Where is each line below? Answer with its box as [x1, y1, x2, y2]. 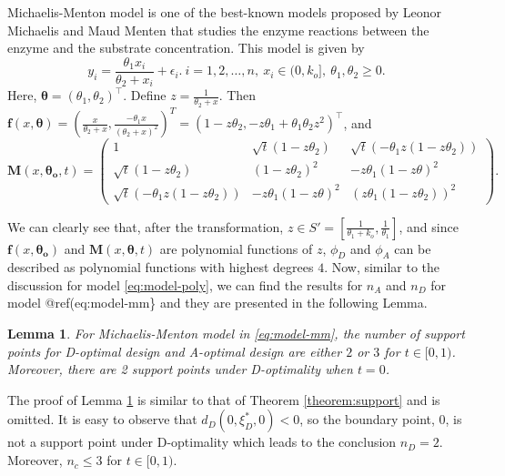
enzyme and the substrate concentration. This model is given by [7, 38, 365, 57]
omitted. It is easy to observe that [7, 410, 197, 429]
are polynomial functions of [159, 238, 313, 258]
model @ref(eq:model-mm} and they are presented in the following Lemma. [7, 293, 428, 312]
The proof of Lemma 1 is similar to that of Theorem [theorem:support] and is [7, 390, 440, 409]
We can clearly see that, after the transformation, [7, 217, 284, 236]
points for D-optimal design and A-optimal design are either [7, 341, 342, 360]
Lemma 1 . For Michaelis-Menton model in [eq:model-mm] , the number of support [7, 324, 465, 343]
